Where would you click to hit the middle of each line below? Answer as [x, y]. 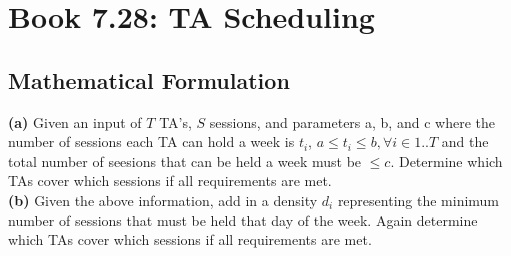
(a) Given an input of [75, 121]
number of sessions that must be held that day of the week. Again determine [243, 219]
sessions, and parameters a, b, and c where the [352, 121]
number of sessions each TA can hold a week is [151, 141]
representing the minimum [418, 199]
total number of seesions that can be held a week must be [185, 160]
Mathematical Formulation [149, 79]
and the [465, 141]
